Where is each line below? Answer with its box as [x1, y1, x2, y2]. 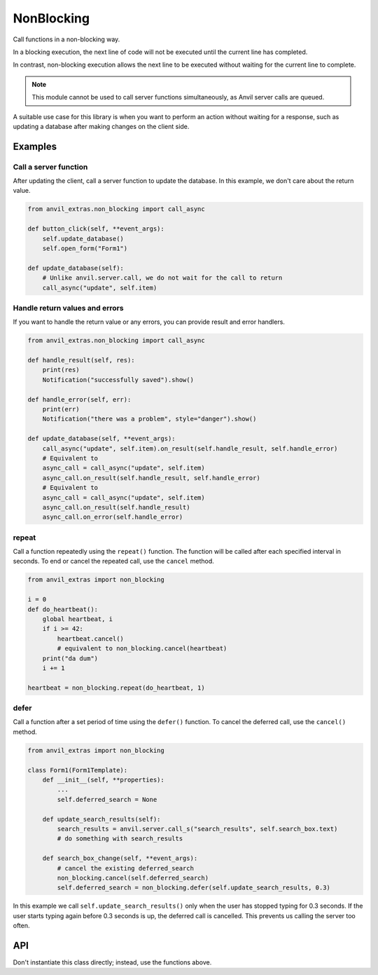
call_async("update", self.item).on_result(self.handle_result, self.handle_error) [42, 444, 338, 452]
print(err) [42, 405, 80, 413]
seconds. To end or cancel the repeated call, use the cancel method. [13, 557, 215, 566]
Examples [13, 140, 57, 152]
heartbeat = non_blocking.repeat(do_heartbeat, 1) [27, 683, 206, 692]
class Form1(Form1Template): [27, 766, 128, 774]
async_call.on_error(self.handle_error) [42, 513, 183, 521]
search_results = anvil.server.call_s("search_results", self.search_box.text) [57, 824, 338, 833]
